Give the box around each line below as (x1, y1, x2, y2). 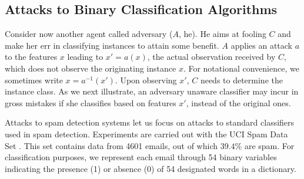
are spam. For (244, 139, 295, 151)
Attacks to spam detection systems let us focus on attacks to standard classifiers (5, 116, 295, 129)
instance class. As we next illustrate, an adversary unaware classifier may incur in (5, 85, 299, 97)
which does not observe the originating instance (5, 62, 176, 74)
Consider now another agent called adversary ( (5, 28, 173, 40)
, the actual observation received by (147, 50, 276, 63)
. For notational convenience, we (183, 62, 299, 74)
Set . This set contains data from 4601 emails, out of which (5, 139, 218, 151)
